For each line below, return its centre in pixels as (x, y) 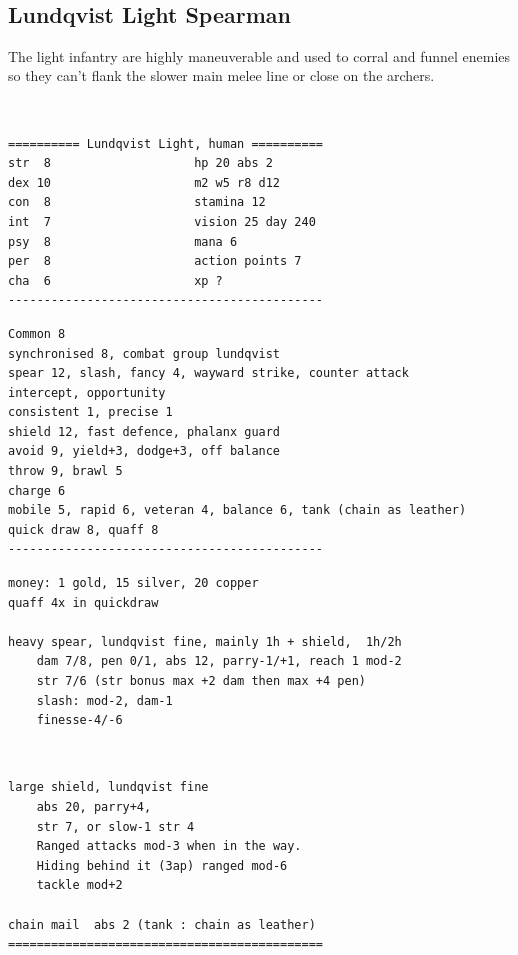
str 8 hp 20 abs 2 (140, 163)
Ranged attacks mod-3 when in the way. (169, 846)
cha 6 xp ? (115, 280)
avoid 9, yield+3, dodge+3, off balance (144, 451)
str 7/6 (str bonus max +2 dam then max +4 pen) (201, 681)
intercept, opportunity (87, 392)
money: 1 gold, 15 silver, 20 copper (133, 583)
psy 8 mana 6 (123, 241)
